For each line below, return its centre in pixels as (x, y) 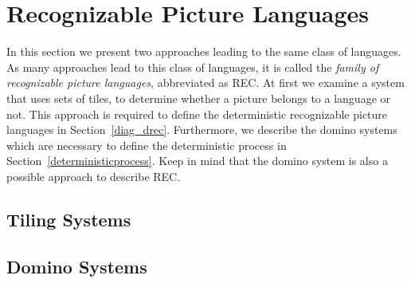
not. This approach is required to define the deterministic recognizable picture (197, 114)
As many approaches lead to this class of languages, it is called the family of (193, 67)
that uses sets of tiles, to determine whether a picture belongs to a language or (199, 98)
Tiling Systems (69, 219)
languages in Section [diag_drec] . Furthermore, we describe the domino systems (202, 130)
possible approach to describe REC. (94, 176)
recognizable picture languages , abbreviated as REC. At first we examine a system (205, 83)
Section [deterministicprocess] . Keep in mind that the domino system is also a (197, 161)
